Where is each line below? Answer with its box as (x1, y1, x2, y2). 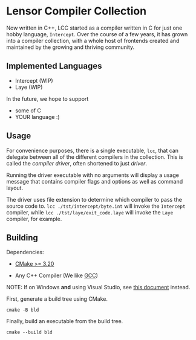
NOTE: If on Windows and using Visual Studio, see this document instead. (6, 284, 191, 291)
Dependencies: (6, 249, 44, 256)
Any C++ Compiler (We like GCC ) (15, 272, 99, 279)
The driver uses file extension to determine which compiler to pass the (6, 196, 183, 203)
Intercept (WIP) (15, 77, 53, 84)
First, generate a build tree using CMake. (6, 295, 108, 303)
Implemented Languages (6, 61, 102, 71)
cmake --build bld (6, 329, 53, 336)
